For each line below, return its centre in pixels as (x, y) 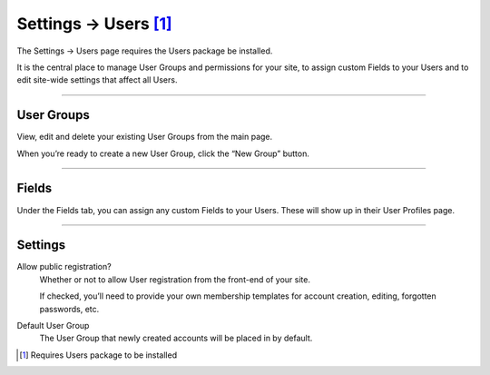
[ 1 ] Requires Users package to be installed (98, 355)
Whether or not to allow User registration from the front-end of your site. (175, 279)
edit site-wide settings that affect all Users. (97, 80)
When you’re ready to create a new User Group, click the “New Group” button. (163, 153)
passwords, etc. (69, 309)
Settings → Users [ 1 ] (94, 24)
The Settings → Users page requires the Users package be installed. (145, 51)
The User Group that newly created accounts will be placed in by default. (176, 338)
